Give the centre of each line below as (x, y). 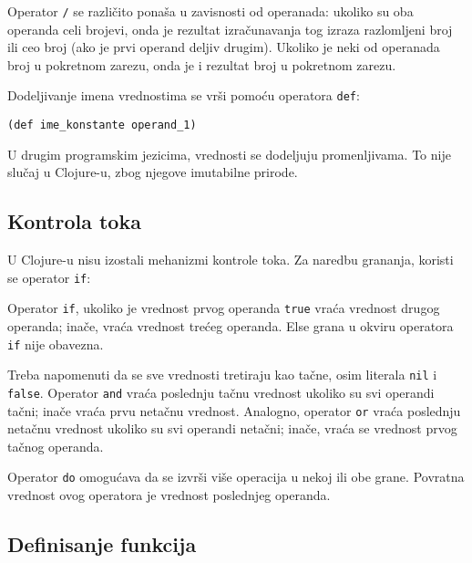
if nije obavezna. (56, 344)
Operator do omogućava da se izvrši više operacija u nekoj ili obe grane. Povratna (236, 477)
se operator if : (49, 277)
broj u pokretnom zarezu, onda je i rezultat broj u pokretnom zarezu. (202, 64)
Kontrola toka (74, 221)
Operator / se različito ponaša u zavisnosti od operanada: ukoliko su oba (210, 11)
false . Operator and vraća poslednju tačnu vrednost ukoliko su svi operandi (221, 392)
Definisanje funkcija (102, 544)
